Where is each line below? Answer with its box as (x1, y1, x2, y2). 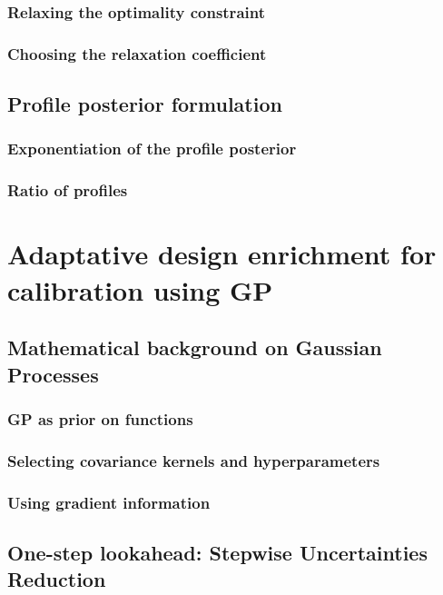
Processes (7, 360, 99, 388)
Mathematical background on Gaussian (7, 333, 382, 362)
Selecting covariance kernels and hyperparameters (7, 449, 380, 471)
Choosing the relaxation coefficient (7, 42, 267, 64)
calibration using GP (7, 271, 273, 308)
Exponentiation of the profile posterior (7, 137, 297, 160)
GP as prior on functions (7, 407, 193, 430)
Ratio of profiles (7, 179, 128, 202)
